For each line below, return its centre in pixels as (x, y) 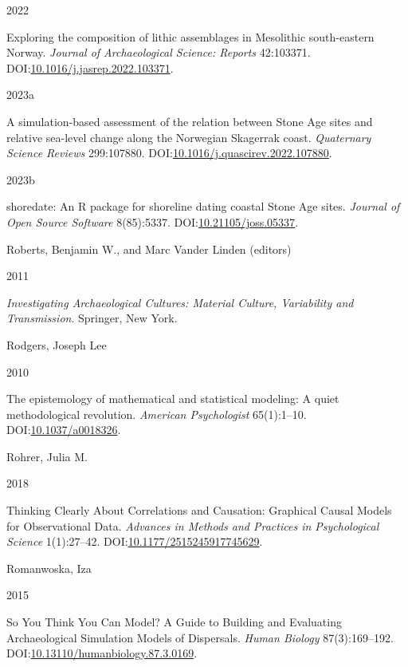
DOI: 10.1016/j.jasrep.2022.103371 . (90, 67)
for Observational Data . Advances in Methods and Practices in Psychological (193, 525)
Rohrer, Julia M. (47, 456)
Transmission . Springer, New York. (92, 318)
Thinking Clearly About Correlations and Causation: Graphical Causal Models (199, 510)
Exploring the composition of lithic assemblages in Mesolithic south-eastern (190, 36)
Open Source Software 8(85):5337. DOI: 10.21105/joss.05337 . (153, 221)
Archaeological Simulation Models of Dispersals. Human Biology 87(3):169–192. (200, 637)
